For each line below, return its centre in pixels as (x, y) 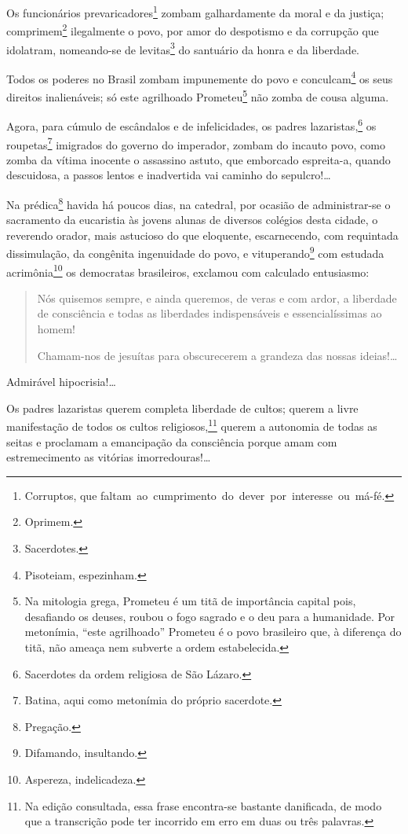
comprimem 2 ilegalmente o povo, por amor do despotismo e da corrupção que (193, 29)
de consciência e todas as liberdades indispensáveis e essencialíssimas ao (209, 313)
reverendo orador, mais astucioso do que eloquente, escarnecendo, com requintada (202, 235)
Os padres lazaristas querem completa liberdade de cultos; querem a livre (182, 408)
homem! (56, 329)
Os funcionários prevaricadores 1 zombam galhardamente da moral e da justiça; (195, 11)
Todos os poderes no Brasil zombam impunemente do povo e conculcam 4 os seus (200, 77)
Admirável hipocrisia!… (61, 382)
